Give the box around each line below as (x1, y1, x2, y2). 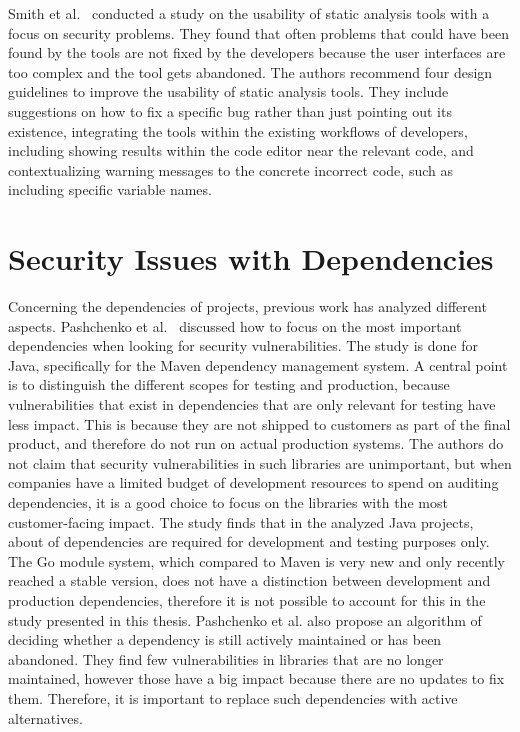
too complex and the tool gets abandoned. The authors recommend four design (8, 61, 493, 82)
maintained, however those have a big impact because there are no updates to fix (8, 668, 505, 689)
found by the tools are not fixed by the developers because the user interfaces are (8, 42, 506, 63)
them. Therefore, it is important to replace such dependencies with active (8, 687, 458, 708)
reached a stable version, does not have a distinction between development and (8, 570, 491, 591)
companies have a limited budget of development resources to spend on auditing (8, 472, 499, 493)
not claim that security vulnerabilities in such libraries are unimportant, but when (8, 452, 512, 473)
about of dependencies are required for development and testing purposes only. (8, 531, 490, 552)
